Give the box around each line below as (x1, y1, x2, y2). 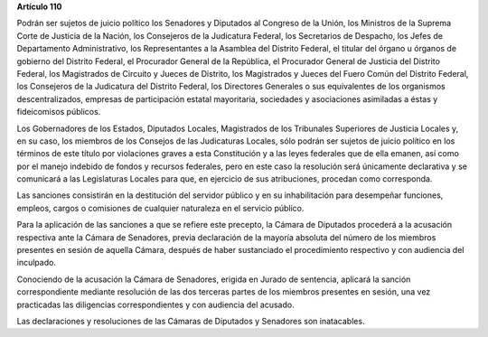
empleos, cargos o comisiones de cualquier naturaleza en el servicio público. (16, 202, 305, 213)
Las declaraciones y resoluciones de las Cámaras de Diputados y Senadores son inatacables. (16, 315, 365, 326)
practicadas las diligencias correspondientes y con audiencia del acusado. (16, 299, 295, 310)
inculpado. (16, 257, 56, 268)
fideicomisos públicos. (16, 107, 101, 117)
